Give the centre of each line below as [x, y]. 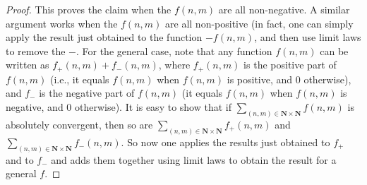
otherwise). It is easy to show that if [153, 107]
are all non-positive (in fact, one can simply [259, 23]
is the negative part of [87, 93]
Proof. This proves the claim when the [89, 9]
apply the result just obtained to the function [104, 37]
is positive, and [260, 79]
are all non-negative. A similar [284, 9]
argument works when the [62, 23]
